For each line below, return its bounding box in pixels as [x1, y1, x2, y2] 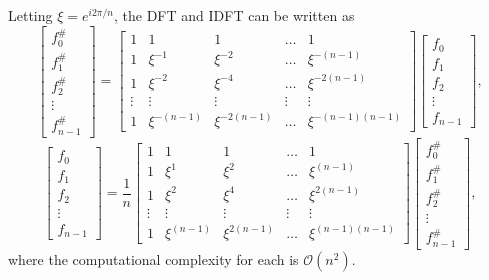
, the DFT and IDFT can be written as [114, 5, 355, 25]
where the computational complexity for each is [8, 248, 299, 269]
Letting [8, 5, 53, 25]
